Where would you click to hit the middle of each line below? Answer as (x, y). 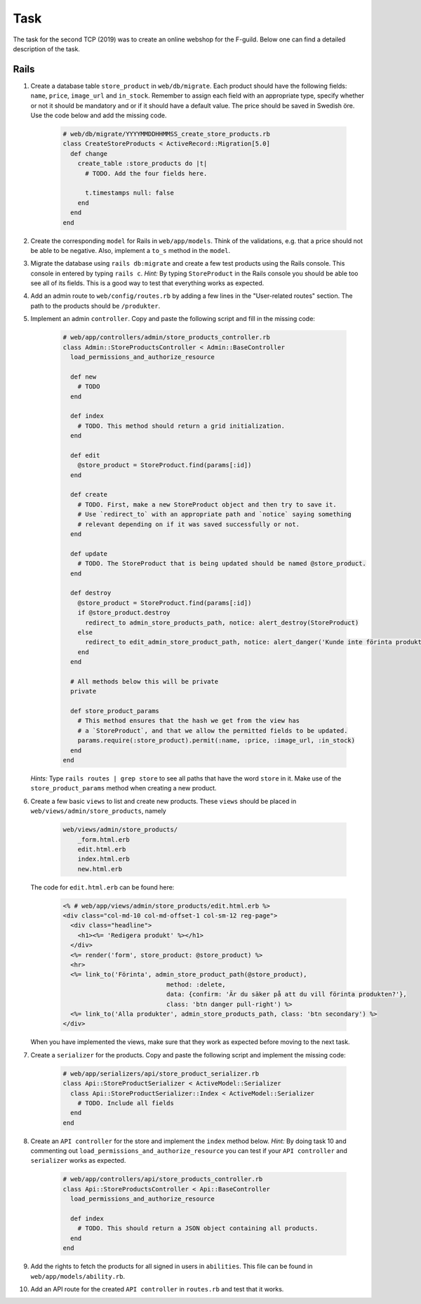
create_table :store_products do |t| (142, 164)
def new (83, 377)
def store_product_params (115, 711)
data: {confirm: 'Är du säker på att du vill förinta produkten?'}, (286, 995)
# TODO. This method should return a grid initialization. (181, 426)
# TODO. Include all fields (126, 1103)
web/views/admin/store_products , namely (98, 811)
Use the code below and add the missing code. (99, 115)
